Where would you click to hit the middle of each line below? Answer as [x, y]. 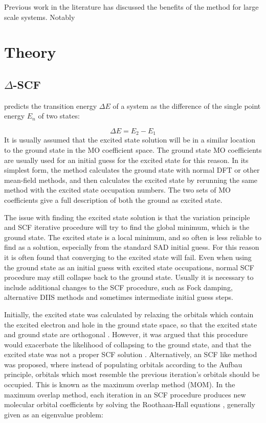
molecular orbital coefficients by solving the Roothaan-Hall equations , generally [130, 404]
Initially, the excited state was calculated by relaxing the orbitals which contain [129, 314]
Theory [30, 52]
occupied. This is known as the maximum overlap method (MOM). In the [120, 384]
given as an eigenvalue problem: [54, 414]
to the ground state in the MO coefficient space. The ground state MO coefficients [133, 150]
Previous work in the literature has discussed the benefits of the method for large [131, 7]
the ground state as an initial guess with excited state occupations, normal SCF [129, 267]
